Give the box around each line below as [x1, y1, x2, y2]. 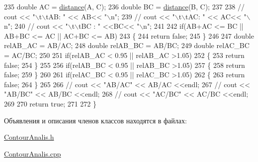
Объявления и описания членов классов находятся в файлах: [4, 115, 187, 125]
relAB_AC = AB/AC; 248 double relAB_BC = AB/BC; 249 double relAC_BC [4, 40, 250, 51]
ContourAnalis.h [4, 132, 54, 142]
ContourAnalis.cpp [4, 148, 61, 159]
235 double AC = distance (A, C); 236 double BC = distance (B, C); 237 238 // [4, 1, 245, 11]
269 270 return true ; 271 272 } [4, 98, 97, 108]
